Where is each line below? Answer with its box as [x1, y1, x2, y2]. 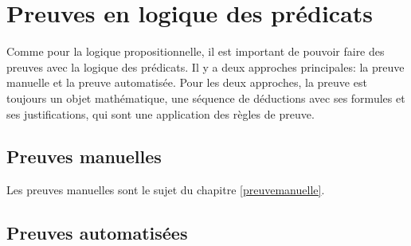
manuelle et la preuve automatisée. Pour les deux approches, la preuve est [6, 74, 367, 91]
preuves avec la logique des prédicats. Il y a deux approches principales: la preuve [6, 58, 405, 75]
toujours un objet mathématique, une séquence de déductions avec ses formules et [6, 89, 405, 106]
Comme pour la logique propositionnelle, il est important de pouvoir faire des [6, 43, 385, 60]
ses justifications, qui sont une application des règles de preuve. [6, 105, 315, 122]
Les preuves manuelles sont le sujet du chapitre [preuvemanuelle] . [6, 182, 325, 198]
